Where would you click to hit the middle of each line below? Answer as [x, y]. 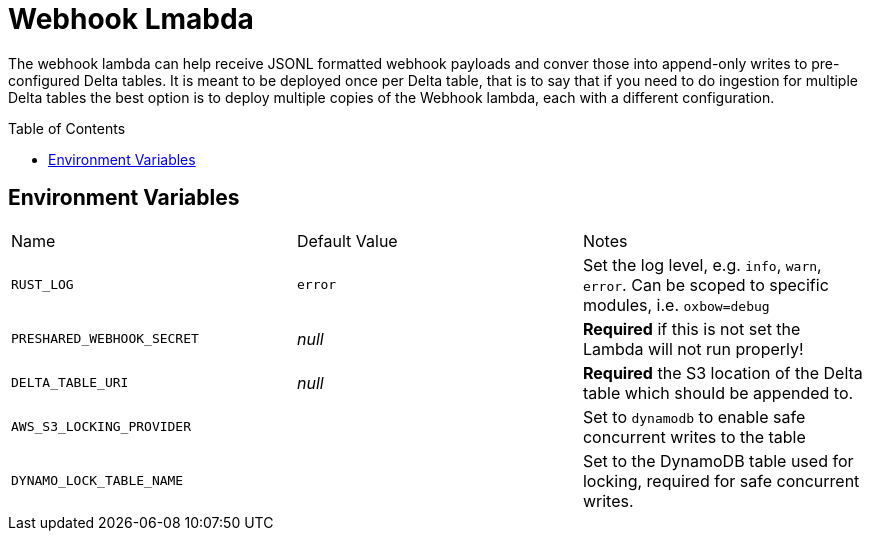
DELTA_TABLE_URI [70, 383]
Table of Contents [67, 128]
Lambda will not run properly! [693, 348]
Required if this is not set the [691, 328]
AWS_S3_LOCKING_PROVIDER [101, 427]
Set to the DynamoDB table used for [718, 460]
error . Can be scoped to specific [705, 284]
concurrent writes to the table [694, 436]
